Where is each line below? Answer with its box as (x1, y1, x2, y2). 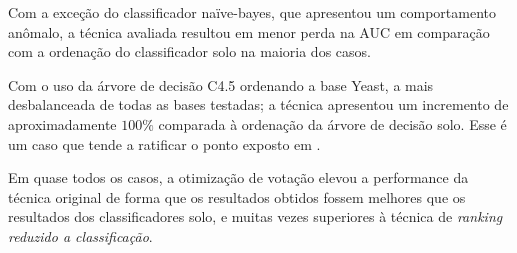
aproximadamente (8, 113, 117, 134)
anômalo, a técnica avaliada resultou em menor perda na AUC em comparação (8, 21, 490, 42)
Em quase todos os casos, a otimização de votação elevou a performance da (8, 167, 469, 188)
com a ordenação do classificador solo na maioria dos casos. (8, 41, 371, 62)
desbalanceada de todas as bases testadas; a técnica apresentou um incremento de (8, 94, 509, 115)
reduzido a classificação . (8, 225, 153, 246)
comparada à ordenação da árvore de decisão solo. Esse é (158, 113, 507, 134)
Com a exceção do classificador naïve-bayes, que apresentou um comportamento (8, 2, 497, 22)
